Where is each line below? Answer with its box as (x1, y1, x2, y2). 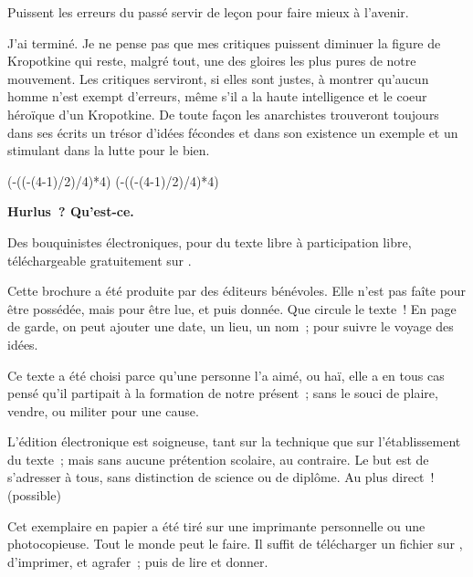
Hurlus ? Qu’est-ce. (7, 202, 134, 221)
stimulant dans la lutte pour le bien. (7, 141, 210, 160)
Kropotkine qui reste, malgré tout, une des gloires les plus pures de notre (7, 51, 416, 70)
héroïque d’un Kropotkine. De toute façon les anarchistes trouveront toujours (7, 104, 439, 123)
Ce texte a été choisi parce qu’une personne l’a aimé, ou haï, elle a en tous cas (7, 365, 445, 384)
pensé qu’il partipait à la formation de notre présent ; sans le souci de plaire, (7, 383, 438, 403)
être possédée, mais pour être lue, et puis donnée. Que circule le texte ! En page (7, 299, 457, 318)
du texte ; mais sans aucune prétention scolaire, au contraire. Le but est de (7, 449, 429, 468)
